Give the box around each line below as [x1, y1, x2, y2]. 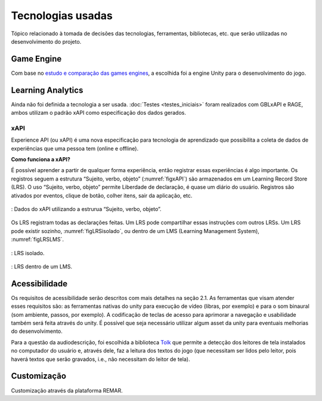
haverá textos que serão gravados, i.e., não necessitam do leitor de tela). [11, 356, 190, 363]
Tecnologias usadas [11, 9, 113, 22]
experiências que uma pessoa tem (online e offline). [11, 145, 139, 152]
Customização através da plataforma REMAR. [11, 387, 123, 394]
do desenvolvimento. [11, 327, 63, 335]
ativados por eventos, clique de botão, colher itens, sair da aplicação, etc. [11, 192, 193, 199]
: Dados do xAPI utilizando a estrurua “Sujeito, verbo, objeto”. [11, 206, 162, 213]
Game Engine [11, 54, 62, 64]
